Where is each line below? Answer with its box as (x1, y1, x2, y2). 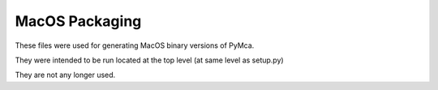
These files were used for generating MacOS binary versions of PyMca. (15, 41, 255, 50)
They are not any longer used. (15, 70, 116, 80)
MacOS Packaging (15, 12, 142, 30)
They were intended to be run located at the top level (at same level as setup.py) (15, 55, 284, 65)
